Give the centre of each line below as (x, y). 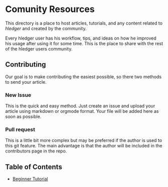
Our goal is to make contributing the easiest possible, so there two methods (83, 77)
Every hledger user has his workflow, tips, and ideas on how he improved (81, 38)
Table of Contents (34, 167)
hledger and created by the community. (46, 28)
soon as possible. (23, 117)
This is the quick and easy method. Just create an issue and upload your (80, 106)
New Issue (18, 95)
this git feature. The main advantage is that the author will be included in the (84, 146)
